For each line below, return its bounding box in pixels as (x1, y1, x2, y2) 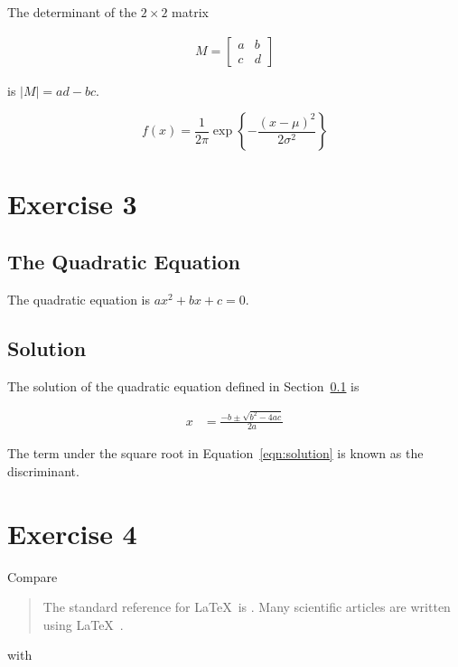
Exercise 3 (7, 185, 137, 222)
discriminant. (7, 461, 79, 480)
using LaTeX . (42, 615, 124, 634)
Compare (7, 567, 58, 586)
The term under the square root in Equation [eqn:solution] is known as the (7, 444, 424, 463)
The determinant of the (7, 3, 137, 21)
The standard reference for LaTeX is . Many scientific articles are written (42, 597, 451, 616)
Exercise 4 (7, 514, 137, 551)
